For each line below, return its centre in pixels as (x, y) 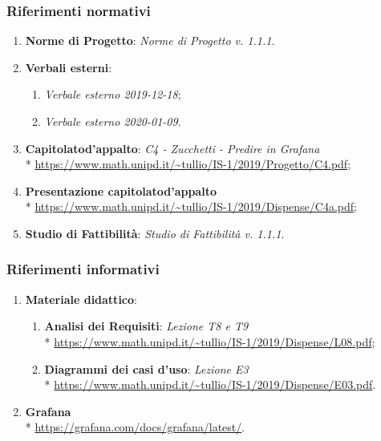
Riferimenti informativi (83, 269)
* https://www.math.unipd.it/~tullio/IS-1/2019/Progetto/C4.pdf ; (188, 164)
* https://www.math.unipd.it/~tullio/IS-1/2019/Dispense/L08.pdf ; (210, 341)
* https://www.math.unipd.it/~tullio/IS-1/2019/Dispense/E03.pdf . (210, 384)
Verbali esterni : (69, 67)
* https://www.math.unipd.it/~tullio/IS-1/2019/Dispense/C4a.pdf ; (191, 206)
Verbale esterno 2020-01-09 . (113, 121)
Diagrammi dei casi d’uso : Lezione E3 (146, 368)
